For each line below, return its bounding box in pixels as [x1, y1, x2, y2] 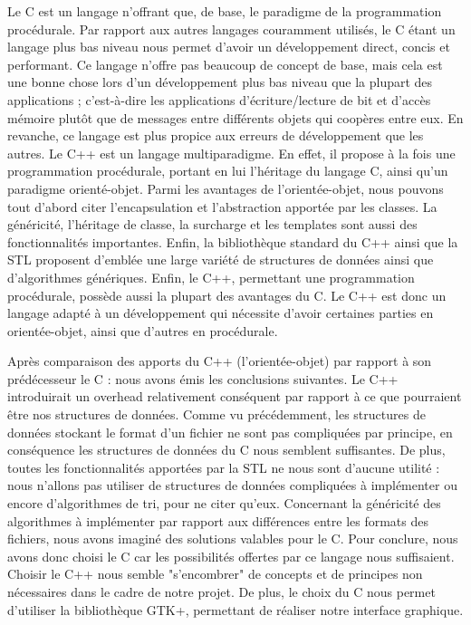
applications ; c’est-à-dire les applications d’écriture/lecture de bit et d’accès [7, 90, 431, 109]
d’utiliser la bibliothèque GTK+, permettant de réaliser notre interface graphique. [7, 600, 464, 619]
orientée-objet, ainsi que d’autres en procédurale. [7, 321, 278, 340]
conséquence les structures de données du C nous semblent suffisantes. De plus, [7, 440, 446, 459]
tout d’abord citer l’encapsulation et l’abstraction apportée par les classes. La [7, 197, 437, 216]
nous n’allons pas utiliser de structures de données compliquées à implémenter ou [7, 476, 457, 495]
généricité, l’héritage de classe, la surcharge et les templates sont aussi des [7, 215, 418, 234]
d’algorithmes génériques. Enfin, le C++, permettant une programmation [7, 267, 415, 286]
